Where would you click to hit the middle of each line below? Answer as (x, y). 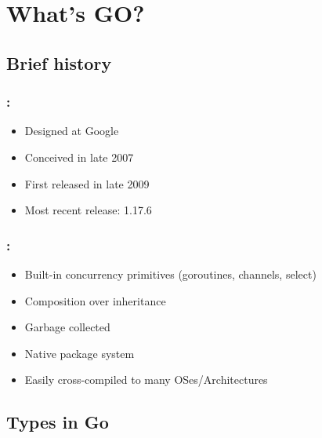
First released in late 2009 (87, 183)
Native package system (80, 353)
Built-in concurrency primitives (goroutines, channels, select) (170, 274)
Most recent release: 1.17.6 (88, 210)
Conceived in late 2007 (79, 157)
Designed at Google (72, 131)
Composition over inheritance (95, 300)
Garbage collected (67, 327)
